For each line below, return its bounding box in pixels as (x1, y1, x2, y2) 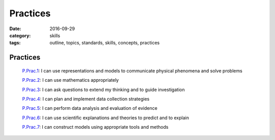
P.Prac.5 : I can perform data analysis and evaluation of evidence (22, 105, 158, 111)
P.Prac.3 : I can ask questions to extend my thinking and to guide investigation (22, 86, 185, 92)
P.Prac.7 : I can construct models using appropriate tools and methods (22, 124, 169, 130)
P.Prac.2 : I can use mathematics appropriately (22, 77, 119, 83)
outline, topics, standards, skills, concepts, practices (49, 40, 160, 46)
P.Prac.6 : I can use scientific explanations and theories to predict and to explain (22, 114, 189, 121)
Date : (9, 26, 21, 32)
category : (9, 32, 31, 38)
